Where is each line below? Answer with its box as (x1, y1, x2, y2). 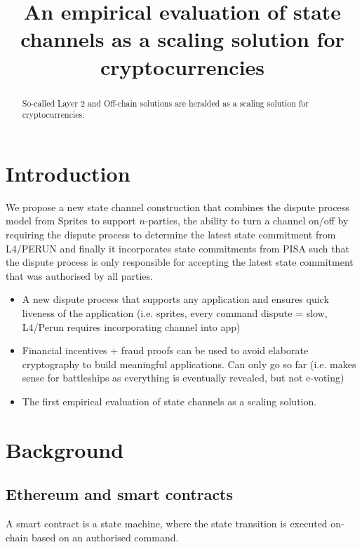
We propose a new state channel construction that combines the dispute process (6, 199, 349, 214)
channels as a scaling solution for (20, 25, 344, 53)
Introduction (6, 158, 130, 187)
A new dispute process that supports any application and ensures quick (22, 292, 329, 306)
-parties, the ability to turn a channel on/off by (145, 213, 349, 228)
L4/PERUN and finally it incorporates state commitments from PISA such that (6, 241, 349, 255)
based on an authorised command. (31, 529, 179, 544)
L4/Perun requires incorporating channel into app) (22, 319, 241, 334)
